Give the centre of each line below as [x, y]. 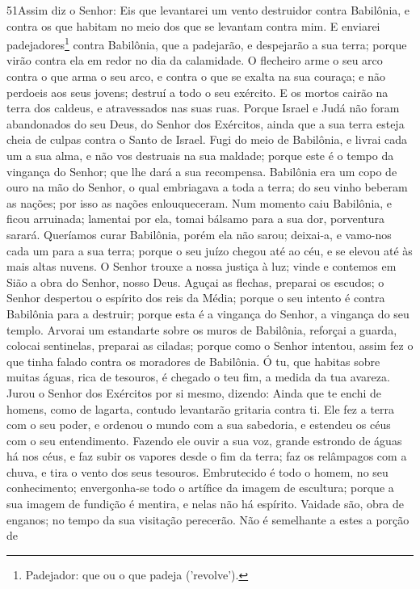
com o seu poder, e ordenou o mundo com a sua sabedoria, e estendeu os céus [199, 425]
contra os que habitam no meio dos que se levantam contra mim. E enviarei [193, 25]
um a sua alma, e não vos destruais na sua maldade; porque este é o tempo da [200, 155]
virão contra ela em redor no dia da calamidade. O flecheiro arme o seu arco [195, 60]
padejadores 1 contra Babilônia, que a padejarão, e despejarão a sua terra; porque [207, 43]
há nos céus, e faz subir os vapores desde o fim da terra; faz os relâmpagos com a [207, 456]
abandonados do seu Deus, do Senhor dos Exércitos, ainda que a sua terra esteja [206, 123]
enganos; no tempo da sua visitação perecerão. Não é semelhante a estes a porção [208, 519]
